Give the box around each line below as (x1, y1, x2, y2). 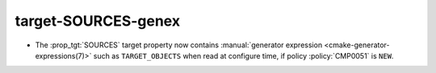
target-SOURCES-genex (15, 12, 181, 30)
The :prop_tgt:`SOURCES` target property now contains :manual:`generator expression (35, 40, 323, 50)
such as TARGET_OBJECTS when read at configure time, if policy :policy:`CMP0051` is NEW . (93, 51, 394, 60)
